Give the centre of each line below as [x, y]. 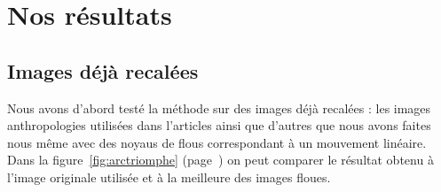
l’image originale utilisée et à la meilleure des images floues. [169, 177]
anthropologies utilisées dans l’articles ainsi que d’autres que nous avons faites [219, 125]
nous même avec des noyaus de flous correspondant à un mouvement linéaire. [217, 142]
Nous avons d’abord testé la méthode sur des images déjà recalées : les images [219, 108]
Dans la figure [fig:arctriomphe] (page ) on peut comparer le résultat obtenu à [220, 160]
